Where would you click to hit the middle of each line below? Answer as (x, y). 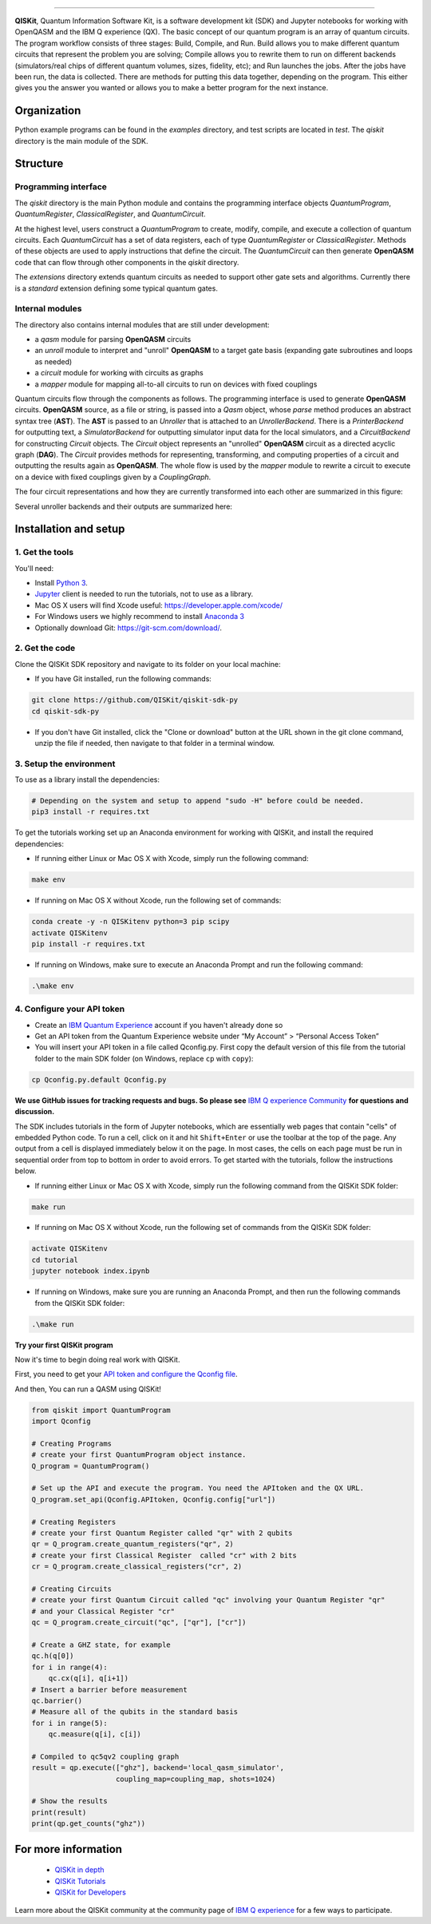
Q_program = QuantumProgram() (91, 1466)
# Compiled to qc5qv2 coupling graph (105, 1756)
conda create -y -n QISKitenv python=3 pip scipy (130, 922)
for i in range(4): (69, 1667)
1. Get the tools (44, 553)
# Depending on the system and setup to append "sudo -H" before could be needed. (198, 801)
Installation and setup (70, 529)
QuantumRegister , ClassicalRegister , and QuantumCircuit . (111, 214)
